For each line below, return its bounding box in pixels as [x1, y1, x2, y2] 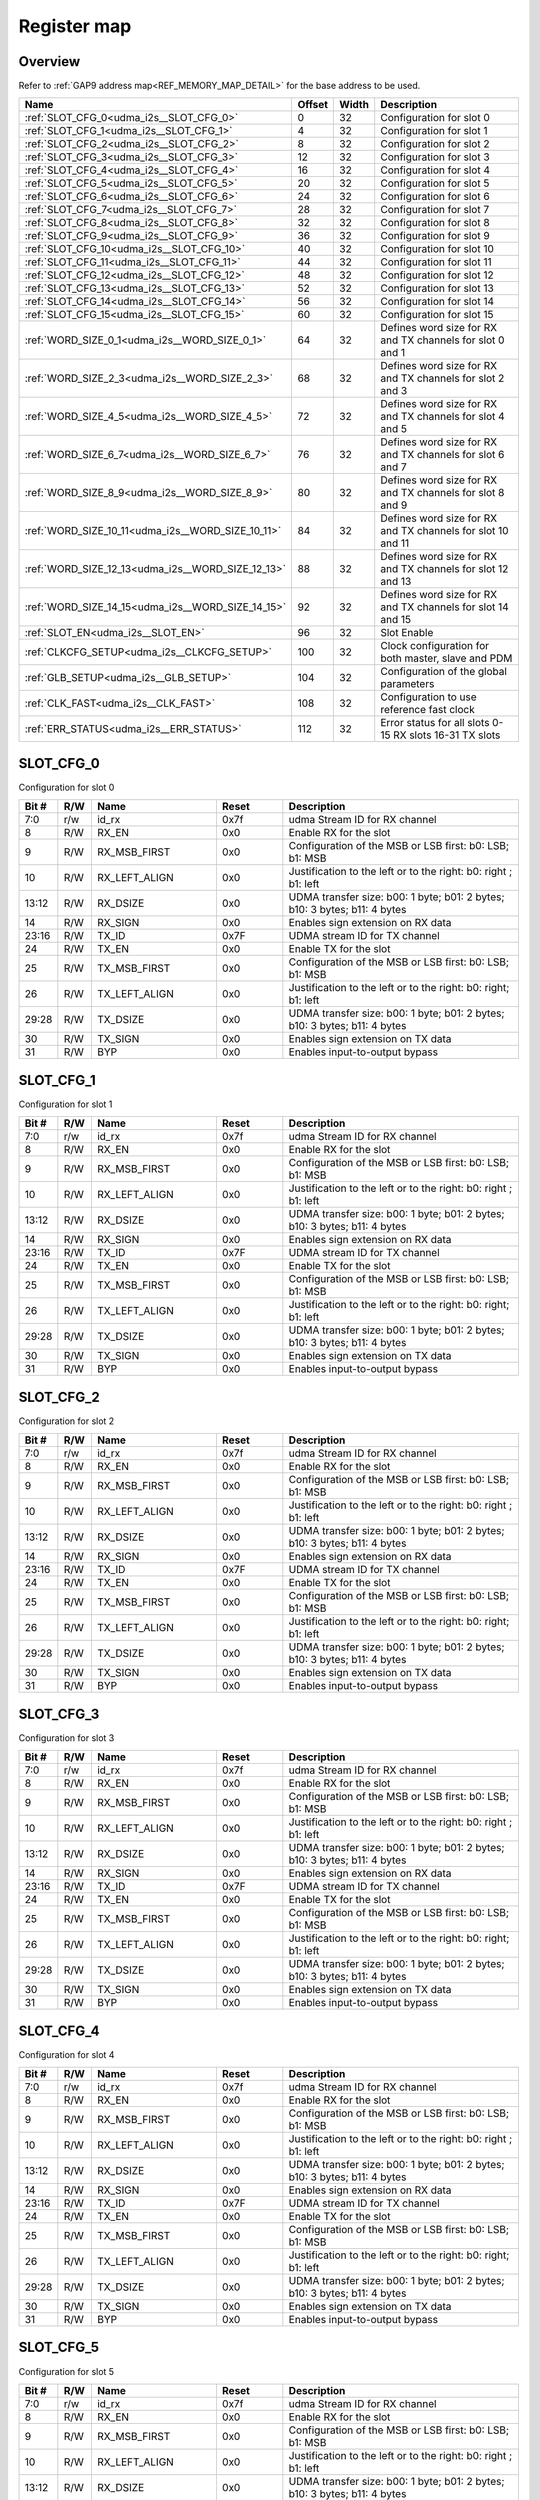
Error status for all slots [380, 716, 490, 730]
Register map [18, 15, 132, 37]
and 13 [380, 575, 412, 589]
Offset [297, 98, 329, 112]
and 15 [380, 613, 412, 627]
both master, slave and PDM [380, 651, 513, 665]
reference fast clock [380, 703, 475, 717]
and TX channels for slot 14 [380, 600, 509, 614]
